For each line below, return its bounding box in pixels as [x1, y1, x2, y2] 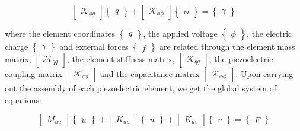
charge [5, 40, 28, 52]
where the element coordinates [5, 27, 116, 39]
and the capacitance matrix [100, 68, 200, 79]
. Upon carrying [235, 68, 293, 79]
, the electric [247, 27, 292, 39]
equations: [5, 93, 42, 106]
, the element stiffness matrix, [66, 53, 175, 65]
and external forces [59, 40, 129, 52]
